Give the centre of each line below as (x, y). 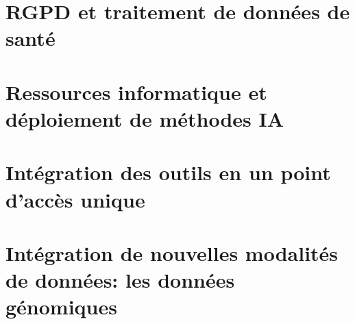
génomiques (61, 307)
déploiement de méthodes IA (145, 118)
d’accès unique (75, 199)
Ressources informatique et (136, 91)
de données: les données (120, 280)
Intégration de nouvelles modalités (172, 252)
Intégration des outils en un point (168, 172)
